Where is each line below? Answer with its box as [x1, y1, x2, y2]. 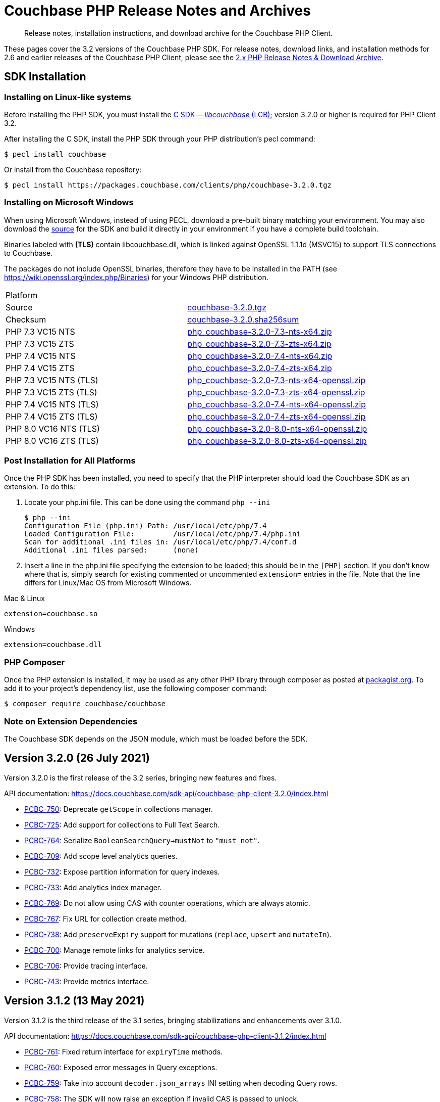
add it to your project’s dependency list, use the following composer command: [4, 684, 267, 693]
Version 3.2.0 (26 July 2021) [4, 752, 150, 765]
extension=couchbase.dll [4, 640, 102, 649]
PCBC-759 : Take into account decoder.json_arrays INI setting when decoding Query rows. [24, 1078, 338, 1087]
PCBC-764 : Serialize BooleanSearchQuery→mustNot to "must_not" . [24, 836, 260, 845]
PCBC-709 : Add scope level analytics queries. [24, 851, 178, 860]
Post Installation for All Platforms [4, 455, 136, 466]
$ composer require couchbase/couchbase [4, 700, 166, 708]
